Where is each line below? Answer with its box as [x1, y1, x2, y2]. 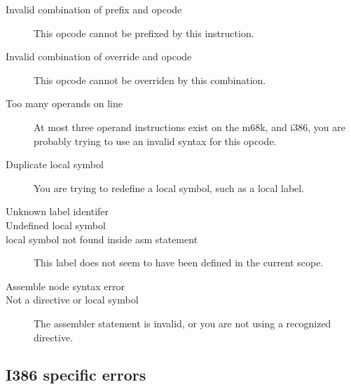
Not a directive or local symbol [6, 292, 139, 307]
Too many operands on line [6, 96, 123, 111]
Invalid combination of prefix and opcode [6, 2, 182, 16]
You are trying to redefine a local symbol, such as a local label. [34, 180, 305, 195]
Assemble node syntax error [6, 278, 125, 293]
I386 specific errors [6, 364, 146, 385]
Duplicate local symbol [6, 157, 104, 172]
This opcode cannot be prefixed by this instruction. [34, 25, 254, 40]
